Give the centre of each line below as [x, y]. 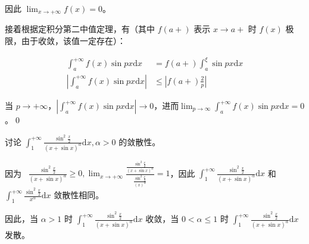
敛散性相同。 [79, 195]
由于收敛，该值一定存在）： [73, 41]
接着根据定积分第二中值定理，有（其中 [80, 29]
